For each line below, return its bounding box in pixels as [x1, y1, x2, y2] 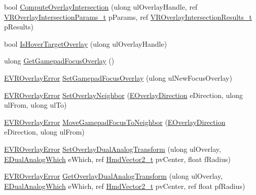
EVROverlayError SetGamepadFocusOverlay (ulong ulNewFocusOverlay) [4, 72, 232, 83]
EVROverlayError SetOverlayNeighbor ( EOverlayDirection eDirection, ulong [4, 89, 243, 100]
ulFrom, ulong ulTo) [4, 100, 67, 110]
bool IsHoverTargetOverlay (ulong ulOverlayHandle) [4, 38, 167, 49]
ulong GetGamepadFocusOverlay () [4, 55, 115, 66]
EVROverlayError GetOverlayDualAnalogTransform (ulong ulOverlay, [4, 171, 223, 181]
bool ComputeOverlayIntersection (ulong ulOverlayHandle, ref [4, 2, 198, 12]
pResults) [4, 21, 33, 32]
